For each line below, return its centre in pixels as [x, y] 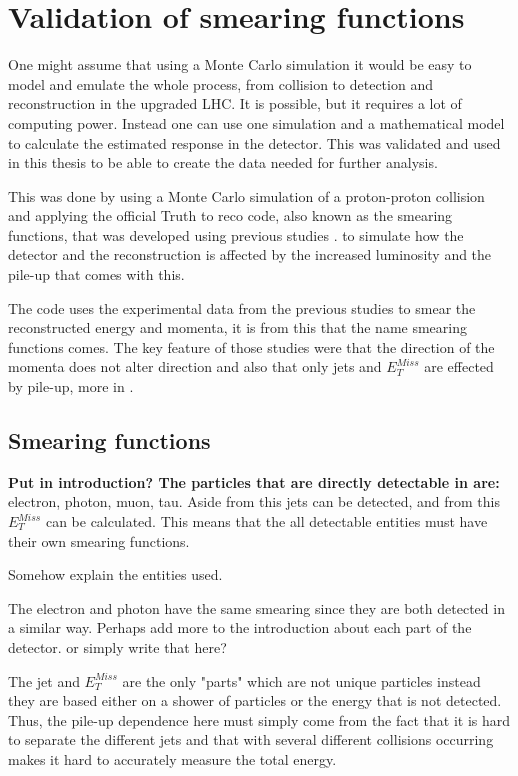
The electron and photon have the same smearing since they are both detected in [256, 607]
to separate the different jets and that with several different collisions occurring [251, 739]
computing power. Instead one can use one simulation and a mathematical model [256, 122]
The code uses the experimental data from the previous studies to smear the [242, 307]
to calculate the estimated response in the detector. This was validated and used [254, 142]
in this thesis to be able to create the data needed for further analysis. [223, 162]
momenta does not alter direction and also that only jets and [195, 366]
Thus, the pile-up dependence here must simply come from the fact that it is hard [259, 719]
